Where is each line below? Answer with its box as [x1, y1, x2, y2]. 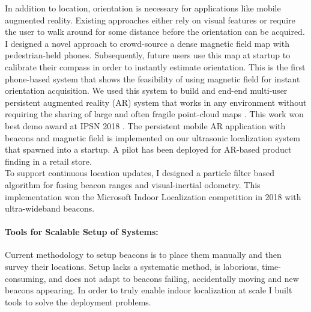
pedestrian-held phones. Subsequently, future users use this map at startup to [5, 49, 291, 61]
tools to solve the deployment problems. [5, 295, 151, 308]
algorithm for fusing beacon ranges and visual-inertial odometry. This [5, 178, 261, 191]
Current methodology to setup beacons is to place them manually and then [5, 248, 282, 261]
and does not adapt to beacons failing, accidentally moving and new [49, 272, 299, 284]
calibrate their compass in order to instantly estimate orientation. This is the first [5, 60, 306, 73]
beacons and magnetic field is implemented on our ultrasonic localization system [5, 131, 300, 144]
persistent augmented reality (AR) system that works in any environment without [5, 96, 307, 108]
